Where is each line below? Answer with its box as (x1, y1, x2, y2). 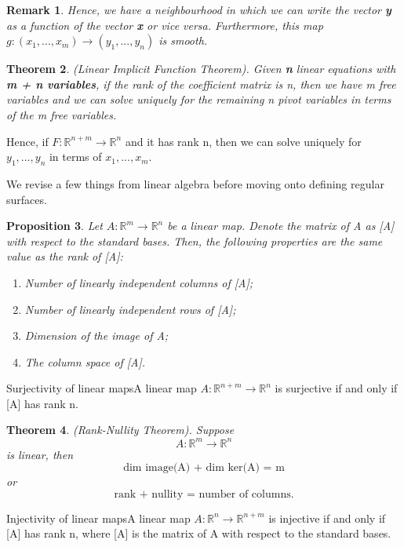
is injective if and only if (268, 509, 386, 526)
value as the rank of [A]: (6, 248, 123, 264)
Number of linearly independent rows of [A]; (24, 301, 236, 317)
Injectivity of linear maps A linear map (6, 509, 191, 526)
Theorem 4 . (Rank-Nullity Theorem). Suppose (6, 421, 235, 438)
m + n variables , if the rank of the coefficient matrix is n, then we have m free (6, 75, 396, 92)
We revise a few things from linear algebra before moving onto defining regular (6, 175, 384, 191)
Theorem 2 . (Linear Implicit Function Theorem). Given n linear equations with (6, 60, 396, 77)
